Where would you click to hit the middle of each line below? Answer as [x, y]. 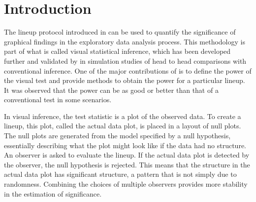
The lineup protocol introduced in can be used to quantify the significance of [120, 32]
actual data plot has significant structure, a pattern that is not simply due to [120, 174]
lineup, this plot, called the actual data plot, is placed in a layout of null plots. [123, 126]
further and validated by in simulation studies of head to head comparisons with [125, 61]
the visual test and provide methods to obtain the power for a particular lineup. [125, 80]
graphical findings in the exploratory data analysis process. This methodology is [125, 41]
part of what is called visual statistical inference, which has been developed [117, 51]
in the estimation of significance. [53, 193]
